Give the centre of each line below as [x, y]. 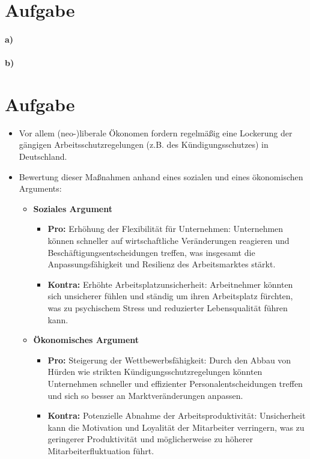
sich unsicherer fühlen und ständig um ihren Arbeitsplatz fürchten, [170, 296]
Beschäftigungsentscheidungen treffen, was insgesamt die [151, 252]
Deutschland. [43, 157]
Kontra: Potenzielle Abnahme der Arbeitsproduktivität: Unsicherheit [177, 415]
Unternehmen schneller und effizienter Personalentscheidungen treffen [175, 383]
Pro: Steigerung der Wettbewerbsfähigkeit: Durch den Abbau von [169, 360]
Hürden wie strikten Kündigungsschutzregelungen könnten [155, 372]
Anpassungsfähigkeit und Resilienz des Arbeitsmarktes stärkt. [162, 264]
